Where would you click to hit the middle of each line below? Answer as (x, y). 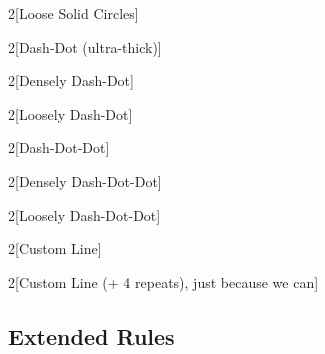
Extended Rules (91, 335)
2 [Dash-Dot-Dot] (59, 147)
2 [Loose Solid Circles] (73, 13)
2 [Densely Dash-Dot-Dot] (85, 180)
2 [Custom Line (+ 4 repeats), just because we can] (163, 281)
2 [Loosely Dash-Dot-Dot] (84, 214)
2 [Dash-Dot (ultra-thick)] (85, 46)
